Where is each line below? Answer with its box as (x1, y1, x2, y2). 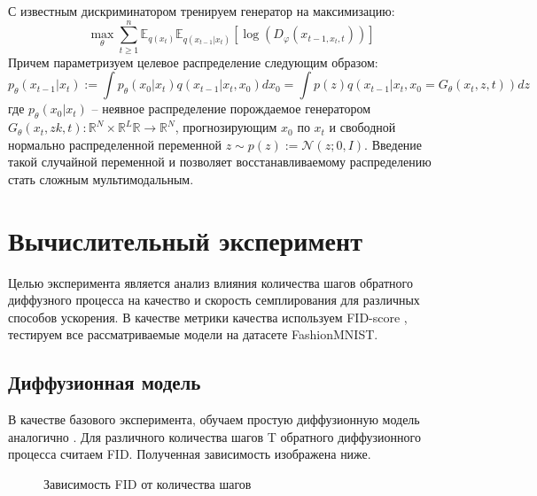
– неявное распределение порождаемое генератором (91, 99, 371, 118)
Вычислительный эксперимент (8, 221, 362, 258)
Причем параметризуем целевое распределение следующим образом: (8, 52, 378, 71)
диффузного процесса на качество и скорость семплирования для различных (8, 291, 420, 309)
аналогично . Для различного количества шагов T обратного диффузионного (8, 427, 421, 446)
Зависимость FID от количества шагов (43, 474, 252, 492)
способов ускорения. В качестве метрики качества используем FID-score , (8, 307, 408, 326)
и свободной (329, 118, 396, 136)
